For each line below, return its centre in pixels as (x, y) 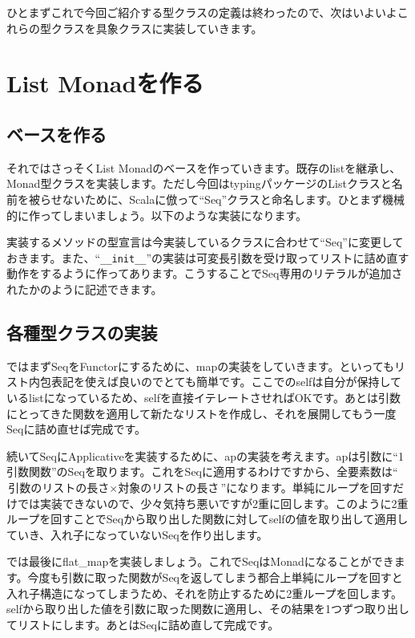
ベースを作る (56, 134)
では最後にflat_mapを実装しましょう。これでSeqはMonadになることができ (200, 561)
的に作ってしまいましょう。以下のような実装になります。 (157, 215)
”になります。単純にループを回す (306, 487)
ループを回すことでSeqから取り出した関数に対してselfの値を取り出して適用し (207, 519)
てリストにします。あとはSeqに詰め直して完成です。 (143, 624)
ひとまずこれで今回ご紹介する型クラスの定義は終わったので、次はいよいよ (202, 12)
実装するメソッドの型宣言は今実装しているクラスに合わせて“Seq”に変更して (205, 242)
